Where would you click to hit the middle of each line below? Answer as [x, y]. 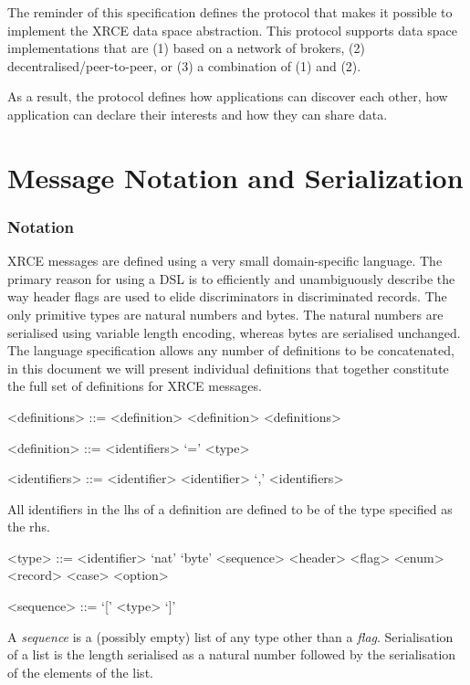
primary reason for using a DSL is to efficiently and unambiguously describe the [231, 278]
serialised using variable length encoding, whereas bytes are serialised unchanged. [234, 332]
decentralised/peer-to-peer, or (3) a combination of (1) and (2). [184, 65]
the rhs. [29, 527]
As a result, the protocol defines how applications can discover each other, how [228, 96]
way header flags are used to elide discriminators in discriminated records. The [227, 296]
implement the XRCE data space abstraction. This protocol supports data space [232, 30]
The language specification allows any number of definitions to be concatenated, [231, 350]
